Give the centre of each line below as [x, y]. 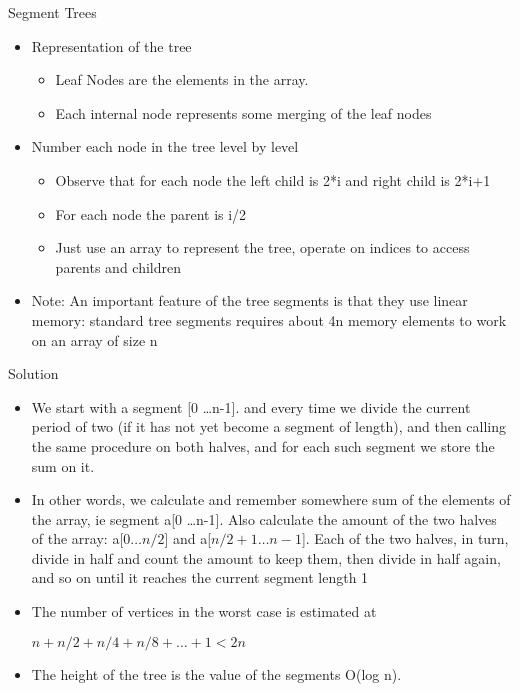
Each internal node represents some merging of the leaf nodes [243, 112]
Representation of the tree [111, 45]
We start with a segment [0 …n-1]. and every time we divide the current [251, 406]
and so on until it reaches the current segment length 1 [200, 577]
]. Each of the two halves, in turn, [405, 538]
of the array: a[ [77, 538]
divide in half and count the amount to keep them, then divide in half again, [266, 557]
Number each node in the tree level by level [165, 146]
